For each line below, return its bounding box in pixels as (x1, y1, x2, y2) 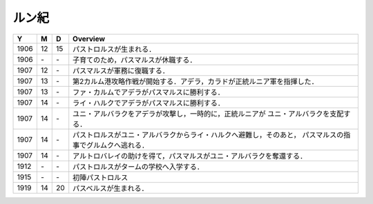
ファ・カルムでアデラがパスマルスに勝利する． (73, 87, 224, 96)
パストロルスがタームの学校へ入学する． (73, 162, 204, 172)
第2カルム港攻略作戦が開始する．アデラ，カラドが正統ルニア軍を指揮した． (73, 76, 318, 86)
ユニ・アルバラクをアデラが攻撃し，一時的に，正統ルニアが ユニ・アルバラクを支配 (73, 109, 344, 119)
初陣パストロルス (73, 172, 128, 182)
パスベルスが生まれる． (73, 183, 149, 193)
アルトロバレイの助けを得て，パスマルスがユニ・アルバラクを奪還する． (73, 151, 307, 161)
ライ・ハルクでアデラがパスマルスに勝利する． (73, 98, 224, 108)
